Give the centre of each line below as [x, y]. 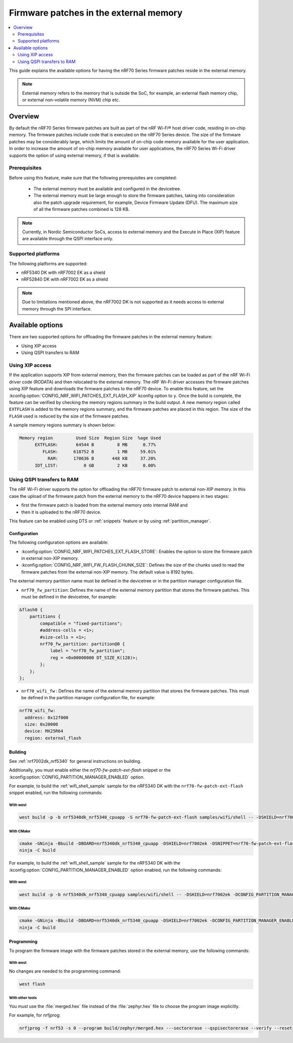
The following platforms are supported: [48, 264]
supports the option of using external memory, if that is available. [74, 155]
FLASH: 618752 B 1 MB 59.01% [99, 452]
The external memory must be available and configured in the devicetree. [107, 189]
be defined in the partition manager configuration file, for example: [88, 698]
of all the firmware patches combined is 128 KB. [82, 209]
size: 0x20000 [42, 724]
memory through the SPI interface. [57, 309]
